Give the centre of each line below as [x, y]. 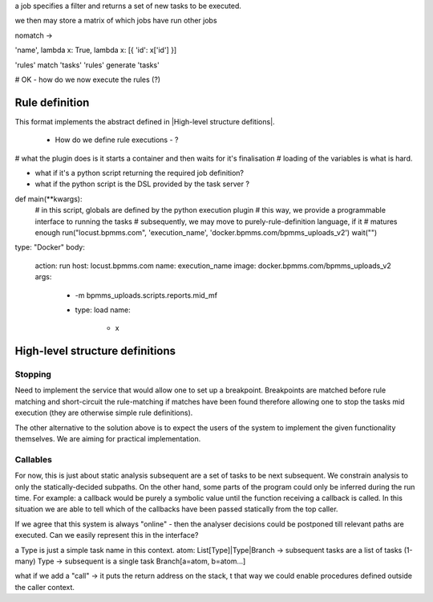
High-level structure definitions [95, 351]
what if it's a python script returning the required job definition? [140, 173]
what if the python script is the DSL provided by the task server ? [142, 184]
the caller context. [45, 587]
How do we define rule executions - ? [117, 140]
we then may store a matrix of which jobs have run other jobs [116, 21]
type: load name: [103, 310]
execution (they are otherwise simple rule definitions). [104, 413]
